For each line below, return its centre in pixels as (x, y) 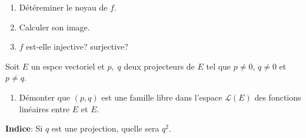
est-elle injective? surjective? (77, 46)
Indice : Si (24, 128)
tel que (219, 66)
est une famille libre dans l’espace (162, 97)
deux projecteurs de (159, 66)
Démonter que (44, 97)
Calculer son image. (54, 27)
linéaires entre (44, 108)
